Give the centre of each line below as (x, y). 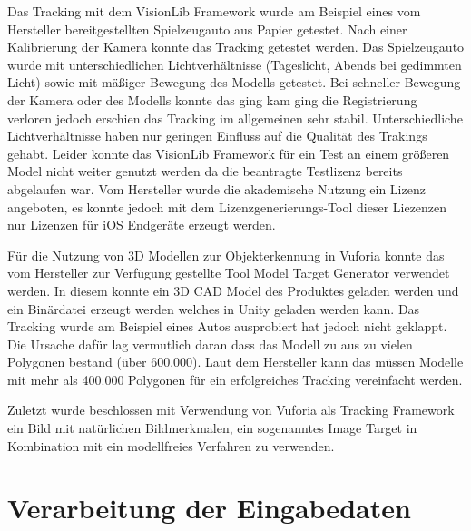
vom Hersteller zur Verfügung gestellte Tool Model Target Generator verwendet (229, 273)
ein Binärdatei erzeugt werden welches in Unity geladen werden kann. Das (214, 308)
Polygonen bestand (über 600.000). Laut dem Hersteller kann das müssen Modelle (235, 362)
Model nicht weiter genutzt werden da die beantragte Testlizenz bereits (205, 171)
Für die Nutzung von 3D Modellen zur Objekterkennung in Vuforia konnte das (226, 255)
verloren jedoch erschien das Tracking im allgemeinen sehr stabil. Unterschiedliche (235, 118)
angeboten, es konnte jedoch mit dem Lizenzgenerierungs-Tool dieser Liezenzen (227, 206)
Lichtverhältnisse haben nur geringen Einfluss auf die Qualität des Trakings (217, 136)
